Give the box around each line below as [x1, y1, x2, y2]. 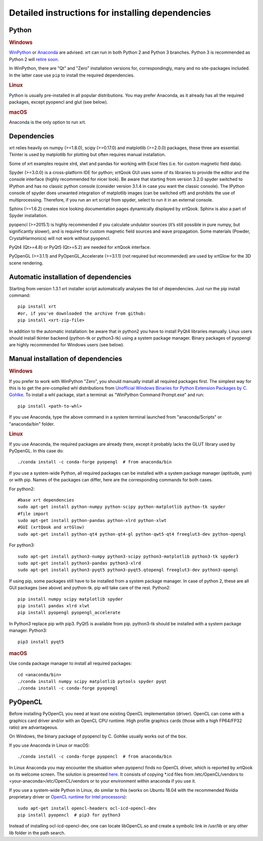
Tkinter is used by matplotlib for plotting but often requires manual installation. [9, 152, 166, 158]
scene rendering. [9, 260, 43, 266]
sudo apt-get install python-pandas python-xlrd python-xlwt [18, 518, 167, 523]
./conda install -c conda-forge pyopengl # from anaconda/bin [18, 459, 172, 465]
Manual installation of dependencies [9, 355, 123, 363]
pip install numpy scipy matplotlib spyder [18, 596, 123, 602]
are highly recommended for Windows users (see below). [9, 342, 124, 348]
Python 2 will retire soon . [9, 56, 59, 62]
